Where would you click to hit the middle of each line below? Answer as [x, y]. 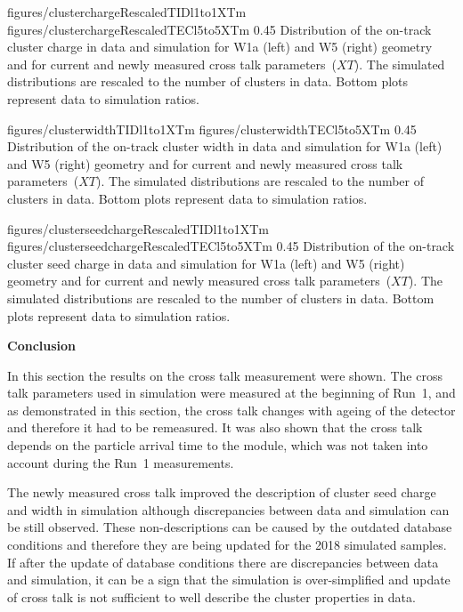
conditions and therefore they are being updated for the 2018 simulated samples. [227, 545]
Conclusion [42, 346]
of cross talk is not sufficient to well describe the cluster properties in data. [211, 596]
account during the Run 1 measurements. [121, 462]
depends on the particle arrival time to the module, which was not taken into [218, 445]
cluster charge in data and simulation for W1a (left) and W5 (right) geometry [220, 47]
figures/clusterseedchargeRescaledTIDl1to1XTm [138, 228]
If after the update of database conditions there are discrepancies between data [223, 562]
